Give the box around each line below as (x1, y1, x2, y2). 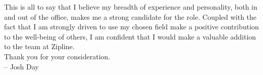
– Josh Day (4, 61, 39, 71)
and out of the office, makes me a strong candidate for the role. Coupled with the (4, 11, 257, 22)
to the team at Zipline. (4, 41, 75, 52)
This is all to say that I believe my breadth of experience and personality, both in (4, 2, 257, 12)
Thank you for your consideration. (4, 51, 110, 61)
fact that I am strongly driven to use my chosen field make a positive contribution (4, 21, 259, 32)
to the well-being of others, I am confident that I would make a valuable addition (4, 31, 256, 42)
